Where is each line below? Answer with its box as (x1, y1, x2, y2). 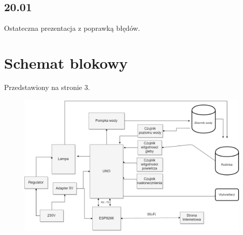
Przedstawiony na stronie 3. (4, 81, 90, 92)
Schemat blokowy (4, 52, 128, 73)
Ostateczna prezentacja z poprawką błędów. (4, 23, 140, 33)
